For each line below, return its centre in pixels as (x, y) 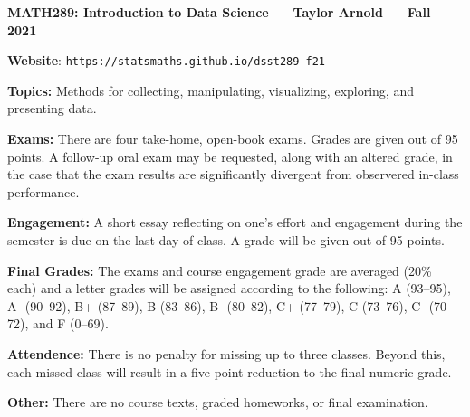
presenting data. (52, 108)
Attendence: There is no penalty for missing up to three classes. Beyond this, (226, 353)
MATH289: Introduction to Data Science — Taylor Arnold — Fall (219, 12)
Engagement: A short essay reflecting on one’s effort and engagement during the (235, 222)
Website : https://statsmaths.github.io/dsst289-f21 (167, 60)
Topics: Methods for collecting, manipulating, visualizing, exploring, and (211, 90)
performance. (43, 191)
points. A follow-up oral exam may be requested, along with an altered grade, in (230, 156)
